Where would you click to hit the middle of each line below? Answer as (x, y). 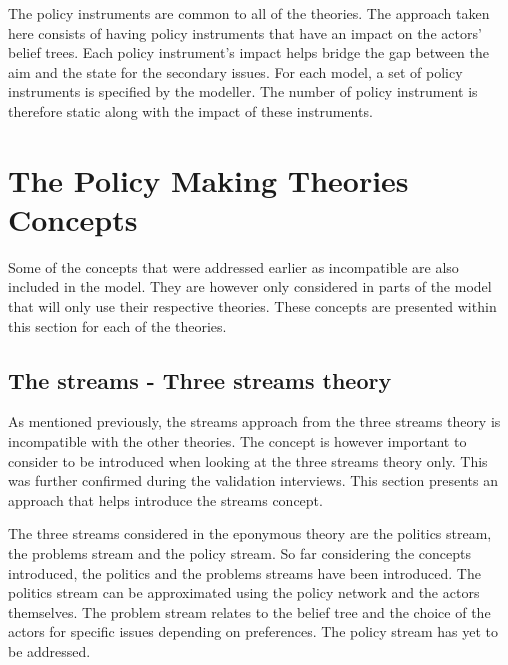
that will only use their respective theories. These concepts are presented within (252, 306)
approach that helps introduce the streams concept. (165, 499)
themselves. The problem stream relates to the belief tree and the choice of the (249, 611)
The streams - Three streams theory (200, 379)
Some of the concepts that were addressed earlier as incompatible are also (233, 266)
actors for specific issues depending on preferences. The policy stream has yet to (253, 631)
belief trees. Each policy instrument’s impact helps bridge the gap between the (248, 52)
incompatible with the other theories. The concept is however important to (237, 441)
